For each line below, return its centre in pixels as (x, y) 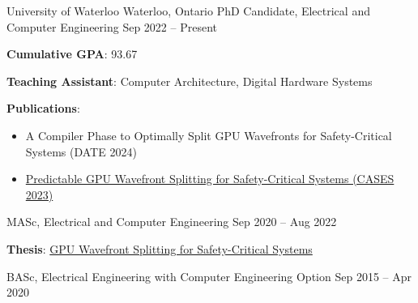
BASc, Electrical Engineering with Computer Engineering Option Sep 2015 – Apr (209, 276)
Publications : (43, 108)
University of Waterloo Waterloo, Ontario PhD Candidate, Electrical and (188, 11)
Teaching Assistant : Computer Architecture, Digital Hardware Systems (190, 81)
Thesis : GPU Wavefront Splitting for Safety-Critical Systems (160, 248)
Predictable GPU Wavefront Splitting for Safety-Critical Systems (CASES (210, 179)
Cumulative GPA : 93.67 (72, 54)
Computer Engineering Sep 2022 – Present (112, 26)
